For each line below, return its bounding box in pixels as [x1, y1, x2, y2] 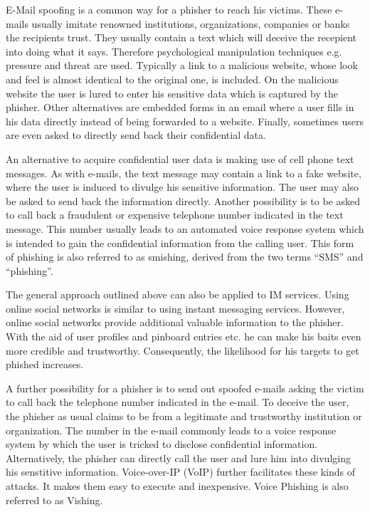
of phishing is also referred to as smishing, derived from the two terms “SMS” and [6, 249, 364, 264]
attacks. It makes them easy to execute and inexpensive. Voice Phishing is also [6, 479, 349, 493]
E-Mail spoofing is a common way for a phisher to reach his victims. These [6, 2, 332, 16]
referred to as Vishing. [6, 492, 103, 507]
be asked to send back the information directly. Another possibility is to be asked [6, 193, 360, 208]
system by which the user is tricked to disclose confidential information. [6, 437, 318, 451]
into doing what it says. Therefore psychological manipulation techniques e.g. [6, 43, 342, 58]
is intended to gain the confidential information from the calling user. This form [6, 235, 354, 250]
